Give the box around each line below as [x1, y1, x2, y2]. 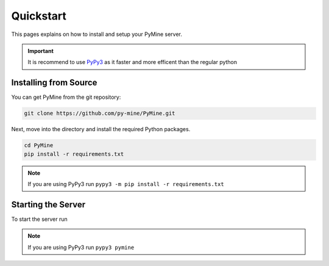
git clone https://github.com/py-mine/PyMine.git [24, 110, 175, 117]
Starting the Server [11, 199, 86, 210]
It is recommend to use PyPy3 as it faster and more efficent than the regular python [27, 59, 238, 66]
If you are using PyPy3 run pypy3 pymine [27, 243, 135, 251]
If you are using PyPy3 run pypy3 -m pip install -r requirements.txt [27, 180, 225, 187]
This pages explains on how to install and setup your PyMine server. [11, 31, 183, 38]
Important [27, 47, 54, 54]
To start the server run [11, 215, 68, 223]
